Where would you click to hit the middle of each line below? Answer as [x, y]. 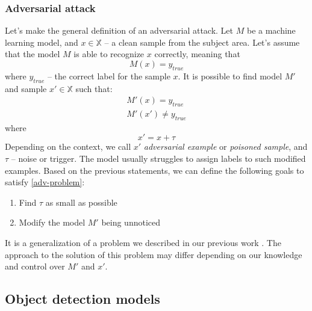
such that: [94, 88]
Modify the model [52, 222]
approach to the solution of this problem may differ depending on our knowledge [154, 254]
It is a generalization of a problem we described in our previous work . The [143, 242]
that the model [33, 54]
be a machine [271, 30]
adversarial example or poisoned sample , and [226, 146]
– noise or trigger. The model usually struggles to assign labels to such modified [158, 159]
